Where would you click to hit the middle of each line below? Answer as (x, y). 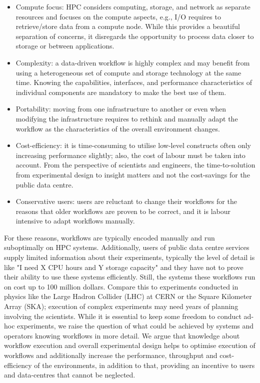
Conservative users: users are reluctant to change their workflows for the (126, 201)
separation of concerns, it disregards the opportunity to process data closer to (135, 36)
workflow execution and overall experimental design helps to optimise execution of (130, 345)
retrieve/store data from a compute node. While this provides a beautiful (128, 26)
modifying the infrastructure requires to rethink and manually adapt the (127, 118)
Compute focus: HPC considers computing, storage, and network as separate (133, 6)
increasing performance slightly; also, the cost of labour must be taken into (130, 155)
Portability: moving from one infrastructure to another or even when (121, 109)
